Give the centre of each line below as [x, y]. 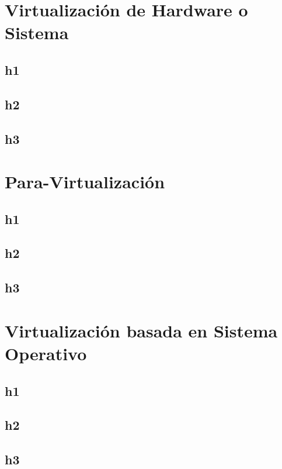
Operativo [46, 353]
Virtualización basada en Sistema [141, 330]
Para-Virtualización [85, 182]
